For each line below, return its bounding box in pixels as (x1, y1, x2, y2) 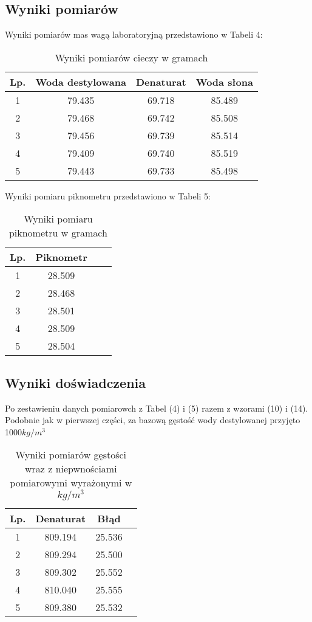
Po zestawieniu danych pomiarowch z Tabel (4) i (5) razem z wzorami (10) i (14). (5, 401, 308, 414)
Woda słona (195, 74, 253, 89)
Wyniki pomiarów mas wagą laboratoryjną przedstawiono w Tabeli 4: (5, 28, 263, 41)
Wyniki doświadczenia (5, 373, 146, 392)
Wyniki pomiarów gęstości (15, 447, 127, 462)
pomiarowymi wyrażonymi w (10, 475, 132, 490)
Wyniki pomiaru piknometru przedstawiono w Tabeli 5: (5, 189, 211, 202)
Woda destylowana (35, 74, 126, 89)
